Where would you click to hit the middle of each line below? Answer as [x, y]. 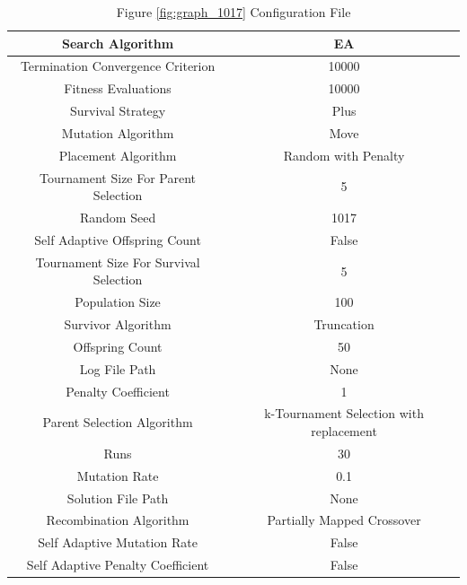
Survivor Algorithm [118, 324]
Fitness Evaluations [118, 88]
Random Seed [118, 218]
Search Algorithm [118, 43]
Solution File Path [118, 498]
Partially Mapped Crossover [344, 520]
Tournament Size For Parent [118, 177]
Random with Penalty [344, 155]
